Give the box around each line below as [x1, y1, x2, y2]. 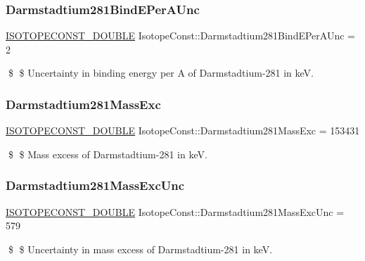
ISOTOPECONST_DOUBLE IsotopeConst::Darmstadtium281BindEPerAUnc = [6, 28, 355, 43]
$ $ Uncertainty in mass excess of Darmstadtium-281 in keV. [8, 241, 273, 256]
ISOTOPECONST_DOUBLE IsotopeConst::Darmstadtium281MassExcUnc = [6, 204, 345, 219]
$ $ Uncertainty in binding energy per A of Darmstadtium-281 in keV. [8, 65, 314, 80]
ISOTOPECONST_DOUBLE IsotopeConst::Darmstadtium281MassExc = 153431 [6, 123, 360, 138]
